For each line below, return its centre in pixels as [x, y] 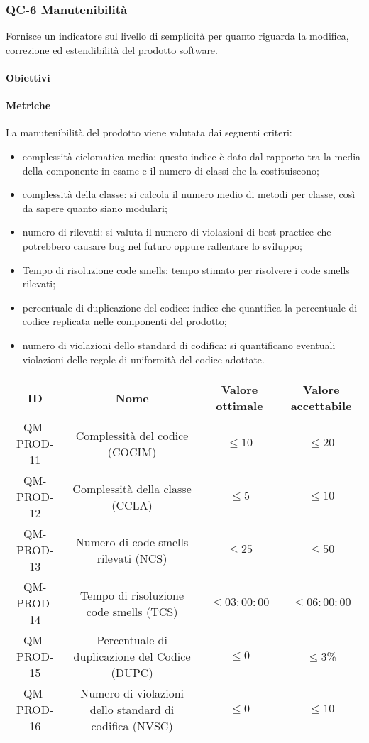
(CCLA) [132, 505]
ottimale [239, 406]
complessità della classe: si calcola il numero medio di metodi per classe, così [189, 194]
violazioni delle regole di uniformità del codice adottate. [143, 359]
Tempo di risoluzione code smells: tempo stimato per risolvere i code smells [186, 269]
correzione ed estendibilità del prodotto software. [112, 49]
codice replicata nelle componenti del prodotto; [125, 321]
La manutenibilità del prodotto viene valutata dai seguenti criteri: [149, 132]
